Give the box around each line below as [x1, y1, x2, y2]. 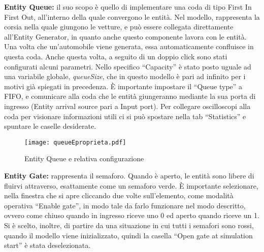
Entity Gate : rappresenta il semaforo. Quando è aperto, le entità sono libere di [4, 170, 254, 181]
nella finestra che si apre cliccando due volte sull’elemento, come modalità [4, 190, 234, 201]
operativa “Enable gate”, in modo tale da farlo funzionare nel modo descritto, [4, 200, 246, 210]
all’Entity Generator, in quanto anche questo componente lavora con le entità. [4, 31, 247, 42]
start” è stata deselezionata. [4, 240, 91, 250]
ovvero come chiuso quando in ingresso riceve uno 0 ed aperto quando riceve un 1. [4, 210, 259, 221]
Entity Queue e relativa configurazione [24, 153, 144, 164]
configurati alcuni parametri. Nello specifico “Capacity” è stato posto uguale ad [4, 61, 251, 71]
